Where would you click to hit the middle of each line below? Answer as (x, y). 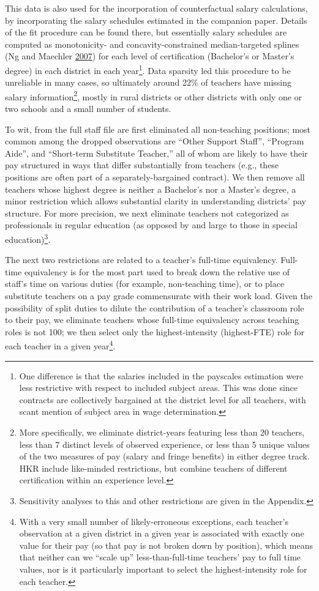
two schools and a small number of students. (88, 109)
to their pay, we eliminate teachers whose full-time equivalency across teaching (152, 320)
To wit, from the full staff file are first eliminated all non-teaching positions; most (158, 129)
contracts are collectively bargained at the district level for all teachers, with (163, 399)
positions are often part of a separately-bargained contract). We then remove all (155, 177)
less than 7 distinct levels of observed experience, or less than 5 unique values (164, 444)
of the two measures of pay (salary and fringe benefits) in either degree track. (164, 456)
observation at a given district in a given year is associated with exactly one (162, 533)
